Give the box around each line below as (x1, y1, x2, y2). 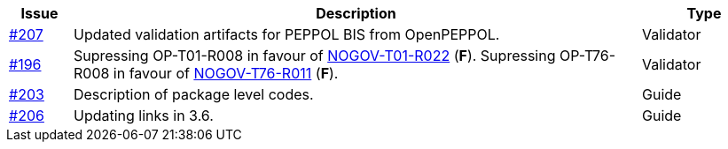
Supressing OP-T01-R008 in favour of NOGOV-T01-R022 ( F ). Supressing (73, 47, 556, 64)
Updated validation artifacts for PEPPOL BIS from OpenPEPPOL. (73, 26, 500, 43)
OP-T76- (559, 47, 616, 64)
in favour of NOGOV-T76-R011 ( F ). (113, 64, 339, 82)
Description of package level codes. (73, 86, 314, 103)
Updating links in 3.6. (73, 107, 214, 124)
